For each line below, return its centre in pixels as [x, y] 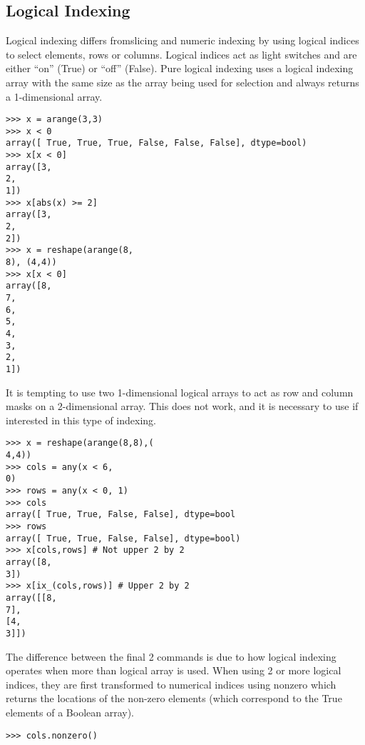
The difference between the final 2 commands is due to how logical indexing [171, 656]
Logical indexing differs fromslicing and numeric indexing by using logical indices [182, 40]
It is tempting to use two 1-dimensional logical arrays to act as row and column [180, 392]
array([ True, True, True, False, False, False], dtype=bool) [156, 143]
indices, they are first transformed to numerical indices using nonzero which [171, 684]
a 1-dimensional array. [54, 96]
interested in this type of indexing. [81, 420]
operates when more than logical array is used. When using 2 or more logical [174, 670]
